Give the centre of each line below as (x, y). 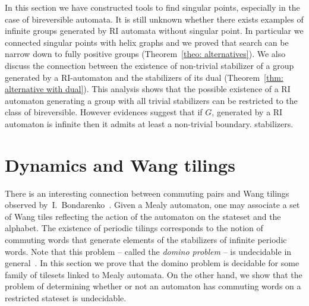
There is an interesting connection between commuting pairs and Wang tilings (147, 193)
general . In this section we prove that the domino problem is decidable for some (152, 263)
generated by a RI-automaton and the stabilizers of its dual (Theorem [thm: (144, 77)
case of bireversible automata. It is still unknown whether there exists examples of (154, 19)
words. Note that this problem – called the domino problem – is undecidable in (148, 251)
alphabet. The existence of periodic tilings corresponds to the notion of (134, 228)
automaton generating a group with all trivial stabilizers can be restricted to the (151, 100)
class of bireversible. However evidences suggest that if (104, 112)
